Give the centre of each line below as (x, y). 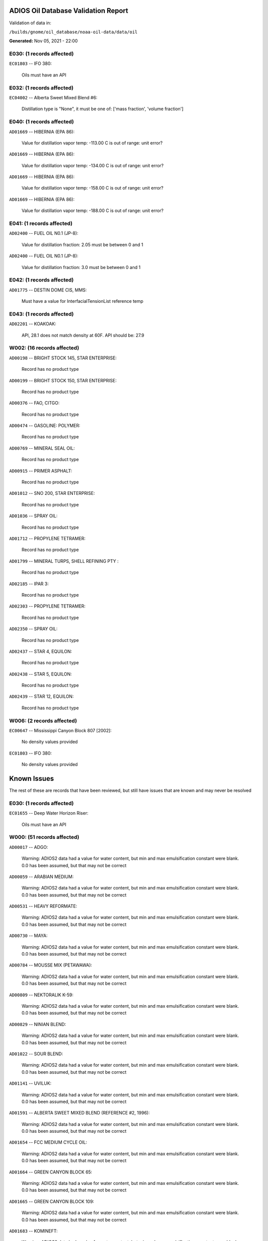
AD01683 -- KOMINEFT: (33, 1231)
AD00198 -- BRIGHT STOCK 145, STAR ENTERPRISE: (63, 358)
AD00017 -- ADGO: (29, 847)
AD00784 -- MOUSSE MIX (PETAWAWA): (51, 965)
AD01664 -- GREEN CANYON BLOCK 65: (51, 1172)
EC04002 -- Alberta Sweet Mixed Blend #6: (53, 97)
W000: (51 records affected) (44, 837)
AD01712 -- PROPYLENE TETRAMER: (47, 538)
